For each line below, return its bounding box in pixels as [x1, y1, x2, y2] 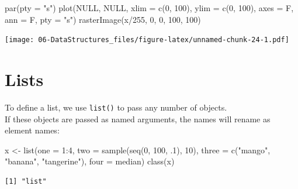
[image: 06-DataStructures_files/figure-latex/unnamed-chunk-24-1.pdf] [5, 36, 289, 44]
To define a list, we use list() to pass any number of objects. [5, 101, 227, 113]
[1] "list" [5, 177, 47, 185]
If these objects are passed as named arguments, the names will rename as [5, 112, 271, 125]
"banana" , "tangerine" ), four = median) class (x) [5, 155, 175, 167]
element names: [5, 124, 60, 136]
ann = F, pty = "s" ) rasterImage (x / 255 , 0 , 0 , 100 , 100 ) [5, 13, 201, 25]
